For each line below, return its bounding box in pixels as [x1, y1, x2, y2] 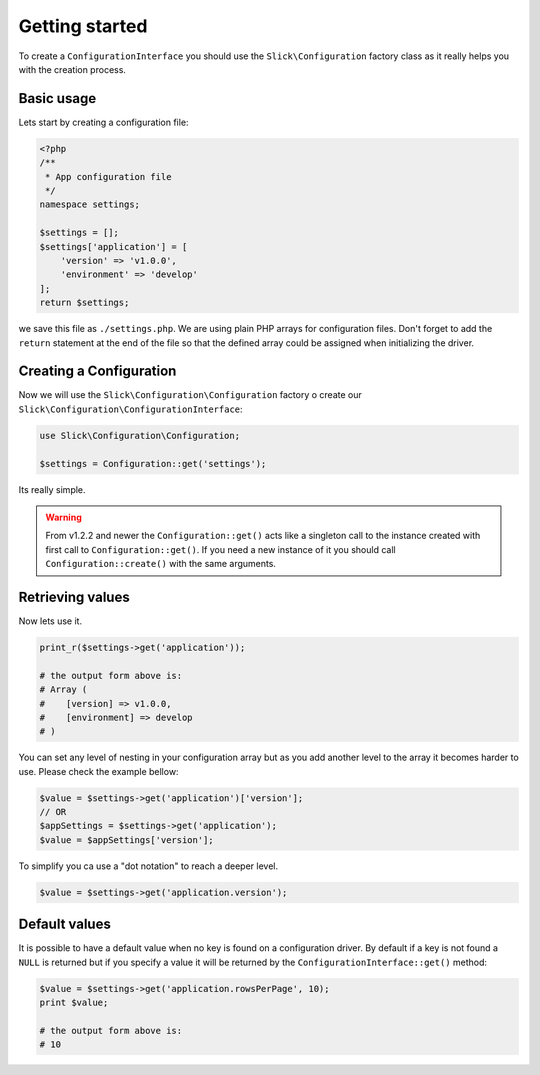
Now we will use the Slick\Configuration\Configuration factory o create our [18, 389, 362, 401]
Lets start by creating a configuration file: [18, 116, 189, 128]
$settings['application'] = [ [39, 241, 188, 252]
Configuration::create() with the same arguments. [45, 558, 277, 570]
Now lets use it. [18, 615, 83, 627]
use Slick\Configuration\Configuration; [39, 430, 240, 441]
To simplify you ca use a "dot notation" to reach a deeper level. [18, 860, 279, 872]
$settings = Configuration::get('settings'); [39, 458, 267, 469]
